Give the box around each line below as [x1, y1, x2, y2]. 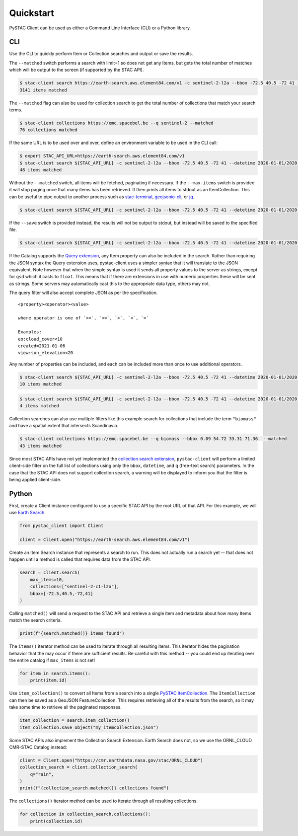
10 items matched [19, 381, 62, 387]
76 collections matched [19, 127, 78, 133]
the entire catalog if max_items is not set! [9, 657, 95, 663]
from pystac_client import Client [19, 523, 104, 529]
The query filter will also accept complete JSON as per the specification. [9, 290, 158, 296]
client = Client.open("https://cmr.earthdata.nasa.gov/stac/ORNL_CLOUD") [19, 758, 203, 763]
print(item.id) [30, 678, 67, 683]
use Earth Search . [9, 510, 46, 516]
